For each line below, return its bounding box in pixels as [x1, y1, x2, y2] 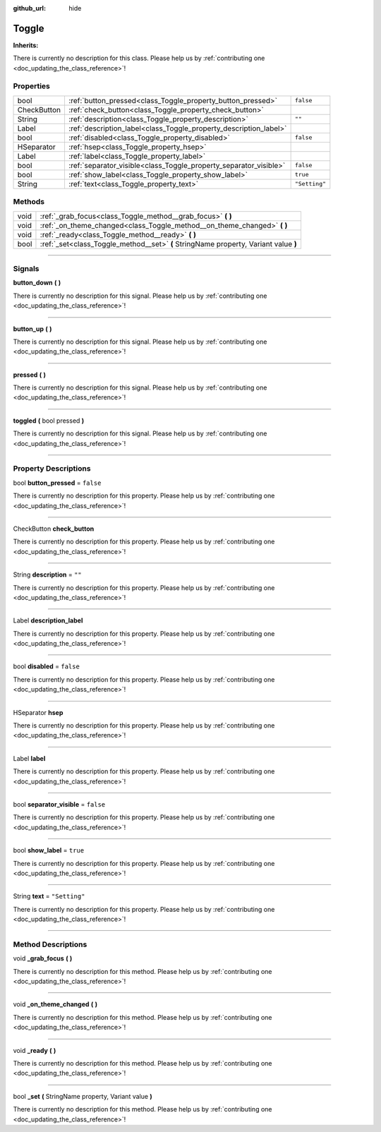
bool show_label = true [13, 846, 85, 855]
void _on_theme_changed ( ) [13, 1000, 98, 1008]
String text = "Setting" [13, 892, 85, 901]
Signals [13, 263, 40, 273]
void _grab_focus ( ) [13, 954, 73, 963]
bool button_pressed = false [13, 478, 102, 487]
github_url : [13, 4, 46, 12]
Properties [13, 81, 51, 91]
